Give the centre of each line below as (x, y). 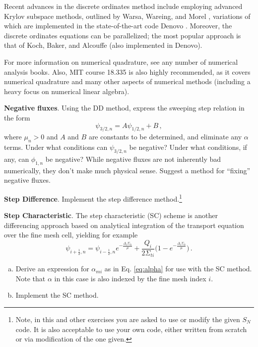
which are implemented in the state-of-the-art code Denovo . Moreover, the (118, 26)
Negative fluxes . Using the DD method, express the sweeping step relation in (124, 108)
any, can (17, 159)
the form (17, 117)
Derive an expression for (52, 269)
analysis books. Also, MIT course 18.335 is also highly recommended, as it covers (127, 71)
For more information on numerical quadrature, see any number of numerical (121, 61)
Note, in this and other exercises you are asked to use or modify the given (128, 319)
